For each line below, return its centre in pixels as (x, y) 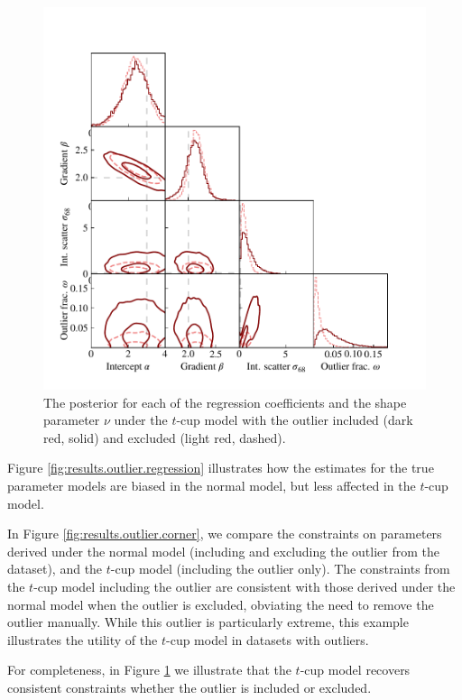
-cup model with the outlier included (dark (295, 420)
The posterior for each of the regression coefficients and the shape (225, 402)
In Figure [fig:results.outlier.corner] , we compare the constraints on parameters (225, 534)
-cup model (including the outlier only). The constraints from (280, 569)
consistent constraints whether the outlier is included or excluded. (189, 687)
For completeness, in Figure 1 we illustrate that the (149, 670)
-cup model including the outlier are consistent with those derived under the (245, 586)
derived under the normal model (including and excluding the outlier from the (223, 551)
